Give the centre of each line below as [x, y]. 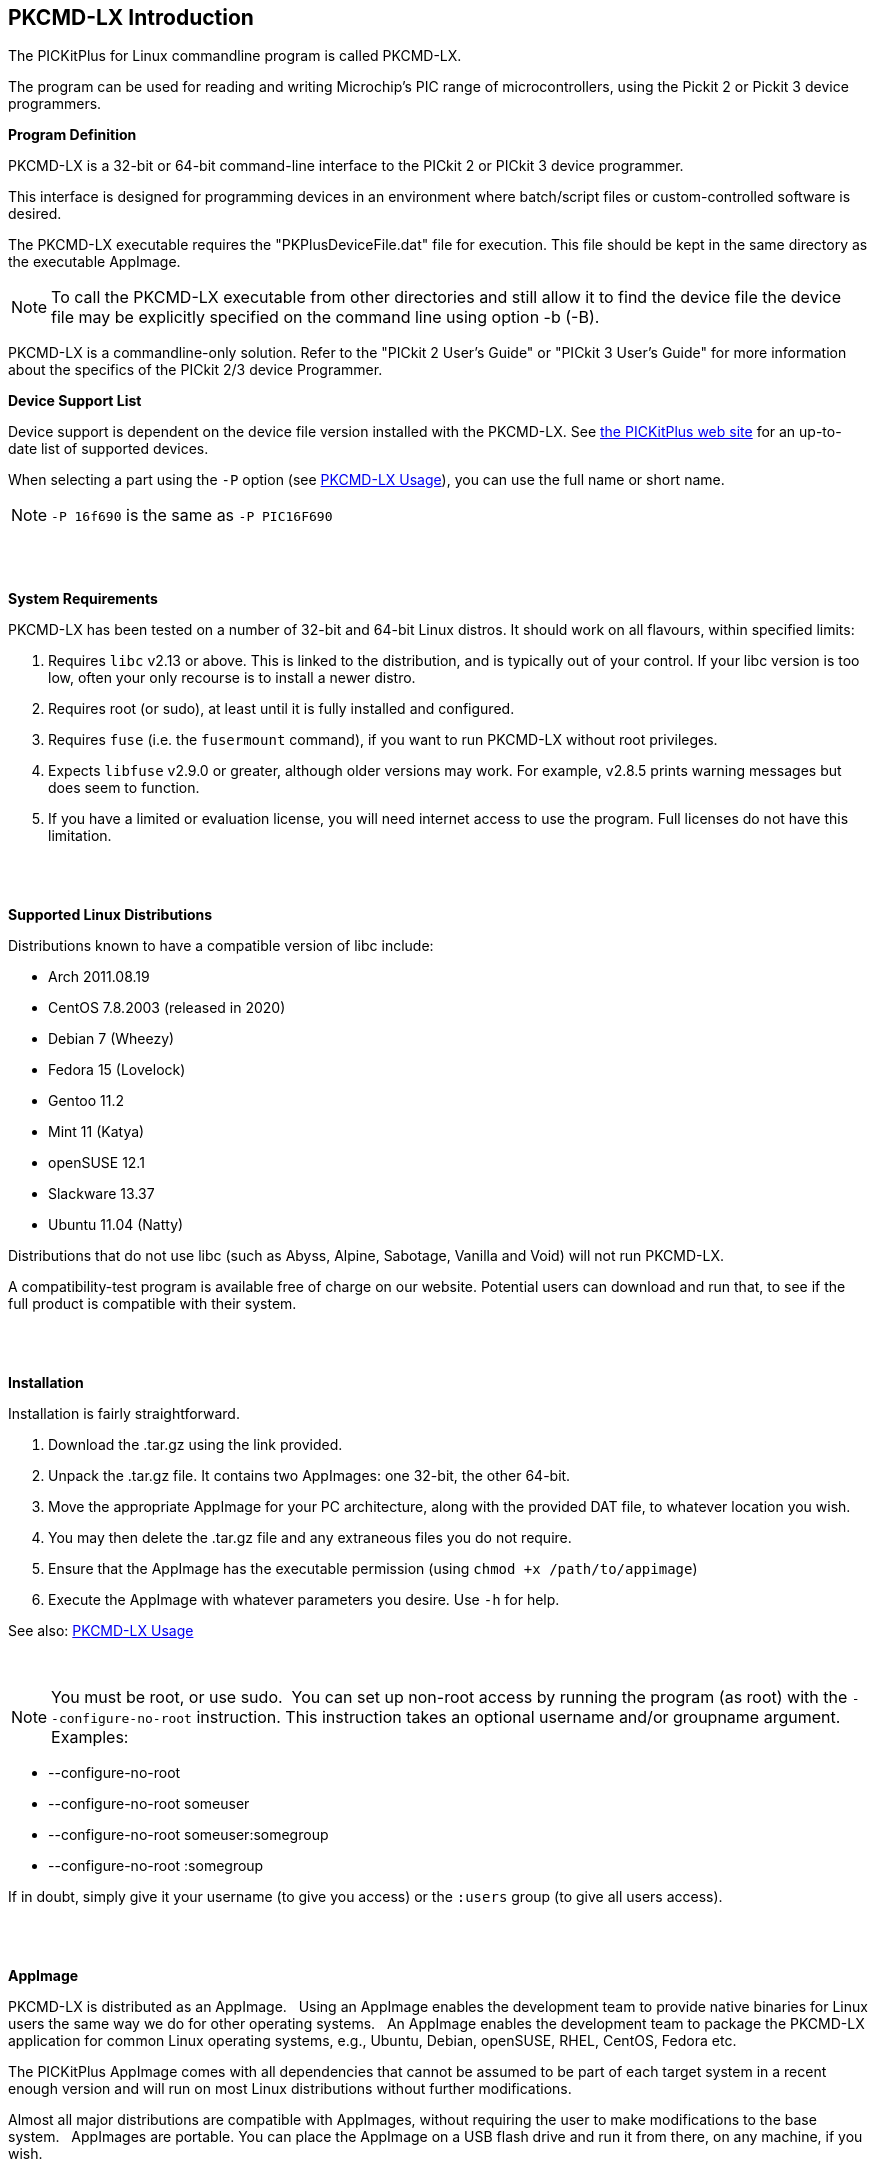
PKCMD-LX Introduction [131, 17]
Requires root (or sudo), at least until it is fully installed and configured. [281, 709]
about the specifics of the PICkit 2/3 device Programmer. [195, 370]
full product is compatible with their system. [152, 1304]
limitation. [80, 836]
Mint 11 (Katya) [96, 1132]
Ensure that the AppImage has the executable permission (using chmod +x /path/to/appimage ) [373, 1569]
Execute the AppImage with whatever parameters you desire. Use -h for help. [304, 1600]
